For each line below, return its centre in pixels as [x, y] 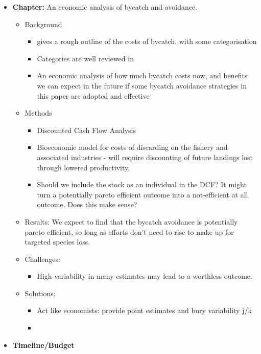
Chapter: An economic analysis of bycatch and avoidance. [105, 7]
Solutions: [40, 293]
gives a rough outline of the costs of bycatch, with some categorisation [147, 41]
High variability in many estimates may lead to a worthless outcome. [145, 276]
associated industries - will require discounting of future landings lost [145, 157]
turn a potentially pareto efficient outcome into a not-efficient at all [143, 194]
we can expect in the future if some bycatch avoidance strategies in [142, 85]
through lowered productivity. [84, 167]
